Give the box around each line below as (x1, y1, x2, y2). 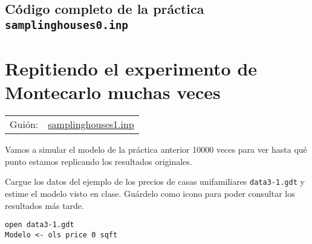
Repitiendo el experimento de (5, 56, 258, 80)
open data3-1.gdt (5, 220, 74, 230)
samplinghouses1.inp (48, 117, 134, 132)
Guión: (10, 117, 39, 132)
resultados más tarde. (5, 199, 84, 211)
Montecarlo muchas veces (5, 80, 221, 104)
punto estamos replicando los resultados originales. (5, 155, 192, 167)
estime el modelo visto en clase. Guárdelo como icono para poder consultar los (5, 187, 295, 199)
